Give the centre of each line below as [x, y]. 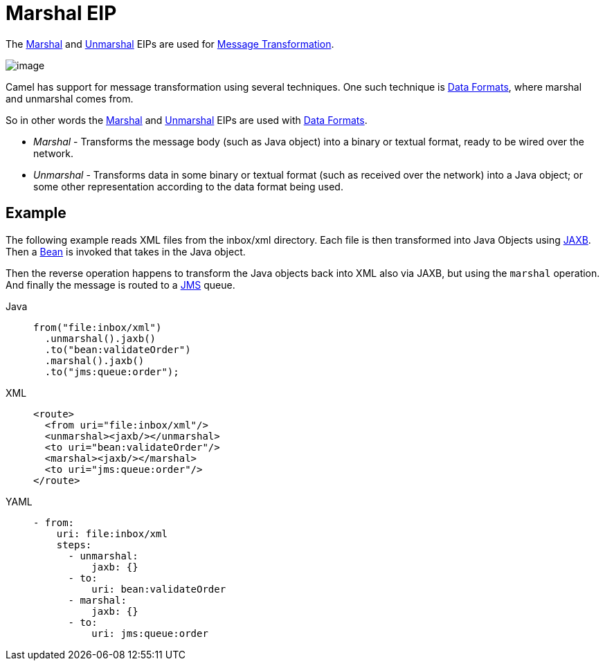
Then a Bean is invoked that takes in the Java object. [126, 251]
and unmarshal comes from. [70, 98]
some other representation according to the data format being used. [188, 186]
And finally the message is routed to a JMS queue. [120, 285]
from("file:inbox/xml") [98, 327]
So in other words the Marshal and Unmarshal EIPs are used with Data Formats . [187, 120]
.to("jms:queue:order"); [112, 371]
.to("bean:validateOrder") [118, 349]
